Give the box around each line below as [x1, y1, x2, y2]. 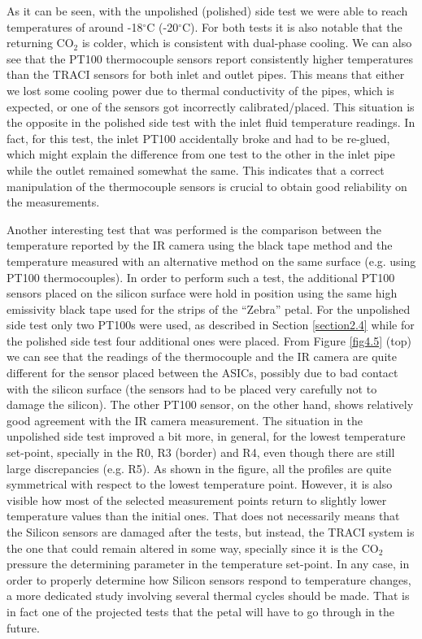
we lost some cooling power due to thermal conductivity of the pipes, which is [7, 81, 394, 98]
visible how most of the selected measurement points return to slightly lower [7, 491, 387, 508]
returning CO [7, 34, 74, 51]
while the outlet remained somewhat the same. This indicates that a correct [7, 161, 385, 178]
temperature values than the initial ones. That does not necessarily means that [7, 507, 400, 524]
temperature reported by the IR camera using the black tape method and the [7, 237, 393, 254]
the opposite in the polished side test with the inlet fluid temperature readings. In [7, 114, 415, 131]
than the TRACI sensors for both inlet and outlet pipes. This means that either [7, 66, 405, 83]
